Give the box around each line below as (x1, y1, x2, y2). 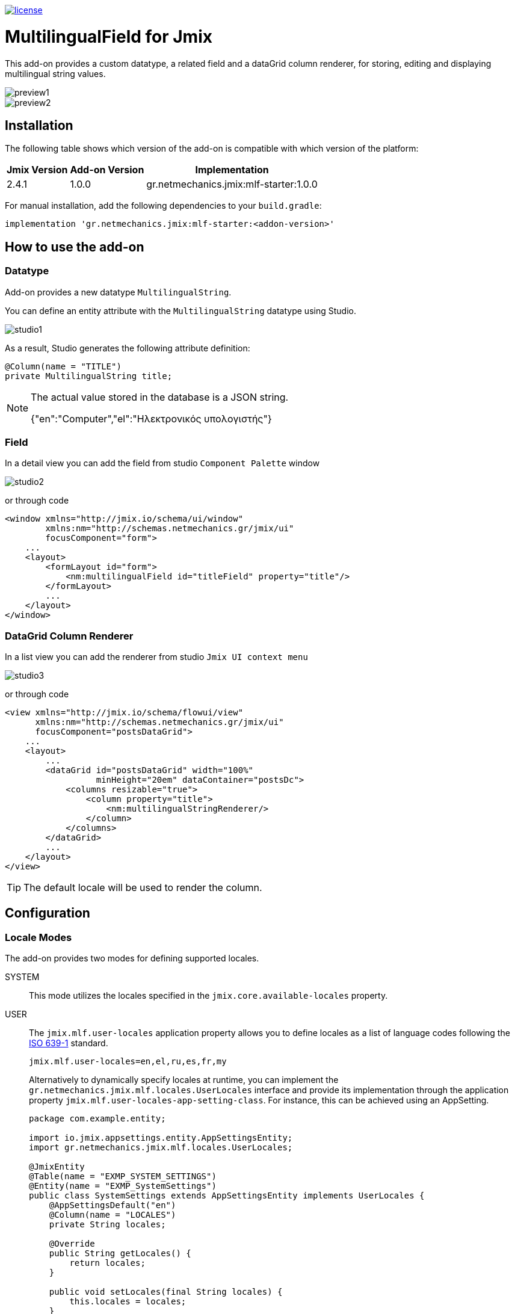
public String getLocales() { (49, 1248, 191, 1259)
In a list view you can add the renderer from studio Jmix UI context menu (5, 652, 308, 662)
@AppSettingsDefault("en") (49, 1200, 176, 1211)
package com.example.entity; (29, 1114, 166, 1124)
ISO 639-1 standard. (29, 1038, 108, 1049)
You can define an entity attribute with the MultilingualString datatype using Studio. (5, 305, 356, 316)
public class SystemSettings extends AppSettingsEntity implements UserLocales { (29, 1191, 425, 1201)
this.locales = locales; (69, 1297, 187, 1307)
